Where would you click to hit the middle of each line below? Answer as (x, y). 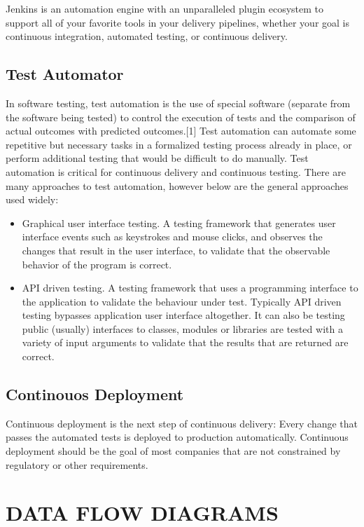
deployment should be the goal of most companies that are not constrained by (173, 451)
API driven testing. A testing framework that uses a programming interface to (190, 288)
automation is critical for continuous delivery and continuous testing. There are (176, 171)
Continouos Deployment (95, 394)
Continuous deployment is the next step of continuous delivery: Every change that (182, 423)
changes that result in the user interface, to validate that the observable (176, 250)
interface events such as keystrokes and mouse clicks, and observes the (172, 237)
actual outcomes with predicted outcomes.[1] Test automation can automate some (181, 131)
